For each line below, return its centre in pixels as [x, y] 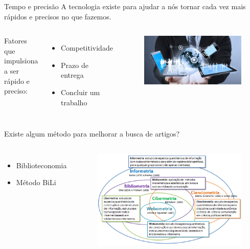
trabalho [74, 102]
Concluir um [81, 92]
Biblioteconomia [41, 165]
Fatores [16, 41]
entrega [72, 75]
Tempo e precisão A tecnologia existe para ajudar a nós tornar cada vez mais [125, 6]
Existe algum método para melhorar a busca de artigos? [92, 134]
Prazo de [75, 65]
